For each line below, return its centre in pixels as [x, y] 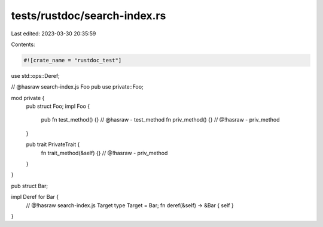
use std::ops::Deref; [35, 75]
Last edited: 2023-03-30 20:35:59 [54, 34]
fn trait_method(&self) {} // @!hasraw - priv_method [104, 153]
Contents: [23, 44]
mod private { [28, 98]
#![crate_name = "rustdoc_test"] [73, 60]
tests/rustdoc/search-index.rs [89, 16]
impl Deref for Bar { [35, 197]
